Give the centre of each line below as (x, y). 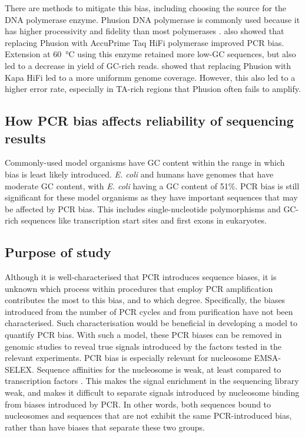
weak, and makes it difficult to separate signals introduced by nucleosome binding (152, 392)
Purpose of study (58, 252)
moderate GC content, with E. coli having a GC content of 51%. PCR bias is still (152, 185)
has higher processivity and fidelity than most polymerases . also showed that (145, 31)
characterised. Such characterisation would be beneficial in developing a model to (151, 323)
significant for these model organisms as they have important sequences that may (151, 197)
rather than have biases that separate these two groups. (105, 427)
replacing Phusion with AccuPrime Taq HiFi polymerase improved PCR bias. (145, 42)
